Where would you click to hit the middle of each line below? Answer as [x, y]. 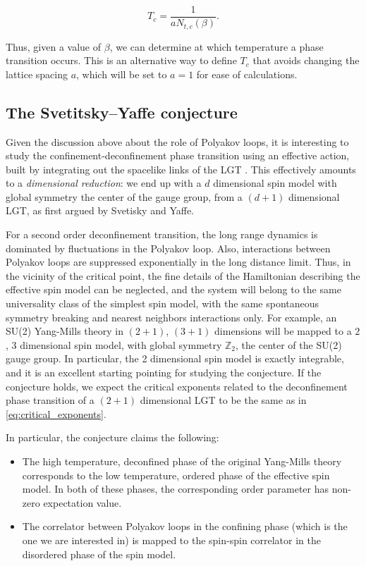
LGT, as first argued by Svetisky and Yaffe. [100, 210]
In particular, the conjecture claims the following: [112, 437]
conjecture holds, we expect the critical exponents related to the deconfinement [177, 386]
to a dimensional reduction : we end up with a [104, 183]
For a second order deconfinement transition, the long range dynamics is [162, 234]
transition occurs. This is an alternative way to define [121, 60]
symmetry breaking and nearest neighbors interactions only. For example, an [171, 317]
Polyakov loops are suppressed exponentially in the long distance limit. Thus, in [178, 262]
